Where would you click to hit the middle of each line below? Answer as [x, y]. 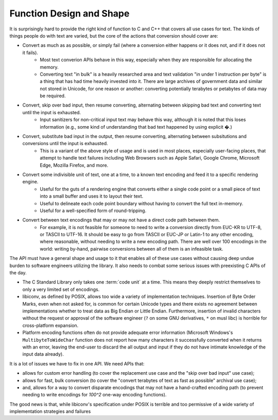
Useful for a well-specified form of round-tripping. [93, 211]
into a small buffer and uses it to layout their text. [92, 196]
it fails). [30, 52]
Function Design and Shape [69, 13]
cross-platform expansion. [50, 325]
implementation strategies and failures [50, 411]
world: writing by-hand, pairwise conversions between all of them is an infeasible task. [132, 249]
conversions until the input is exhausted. [65, 144]
